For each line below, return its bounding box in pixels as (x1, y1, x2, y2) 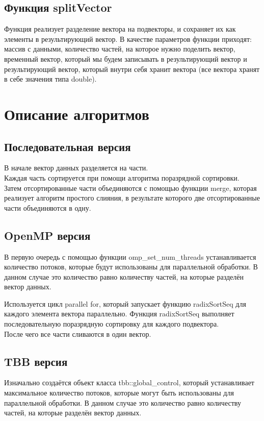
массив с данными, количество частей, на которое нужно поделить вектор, (4, 43, 235, 54)
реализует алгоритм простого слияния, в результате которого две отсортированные (4, 192, 260, 203)
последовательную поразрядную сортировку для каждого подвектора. (4, 318, 219, 329)
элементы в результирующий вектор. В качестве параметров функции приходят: (4, 33, 252, 44)
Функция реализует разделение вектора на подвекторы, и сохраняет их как (4, 23, 236, 34)
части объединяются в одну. (4, 202, 91, 213)
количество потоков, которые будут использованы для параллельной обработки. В (4, 261, 258, 272)
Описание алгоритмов (4, 103, 149, 124)
